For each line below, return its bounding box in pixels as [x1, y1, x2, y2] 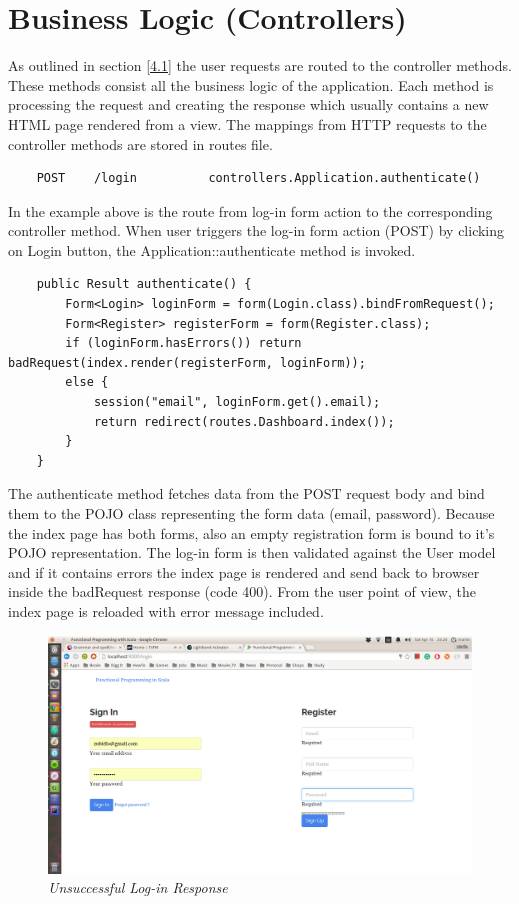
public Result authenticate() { [36, 277, 252, 292]
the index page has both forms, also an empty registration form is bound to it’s [8, 522, 495, 543]
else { [65, 375, 109, 390]
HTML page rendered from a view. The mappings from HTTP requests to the [8, 113, 487, 134]
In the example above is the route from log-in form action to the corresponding [8, 200, 493, 221]
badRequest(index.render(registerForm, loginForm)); [8, 355, 366, 370]
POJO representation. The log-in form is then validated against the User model [8, 542, 496, 563]
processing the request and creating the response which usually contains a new [8, 94, 489, 115]
